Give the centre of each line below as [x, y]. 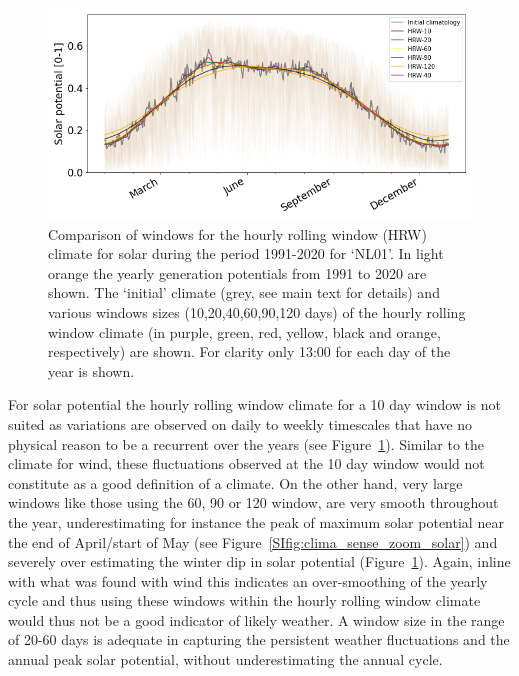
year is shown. [91, 370]
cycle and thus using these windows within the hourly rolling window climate [244, 600]
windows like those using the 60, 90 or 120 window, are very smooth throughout [253, 502]
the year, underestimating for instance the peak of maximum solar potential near [256, 521]
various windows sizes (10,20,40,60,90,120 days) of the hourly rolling [257, 311]
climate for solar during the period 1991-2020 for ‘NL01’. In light [246, 253]
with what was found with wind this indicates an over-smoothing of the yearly [248, 580]
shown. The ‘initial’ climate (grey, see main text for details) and [244, 292]
